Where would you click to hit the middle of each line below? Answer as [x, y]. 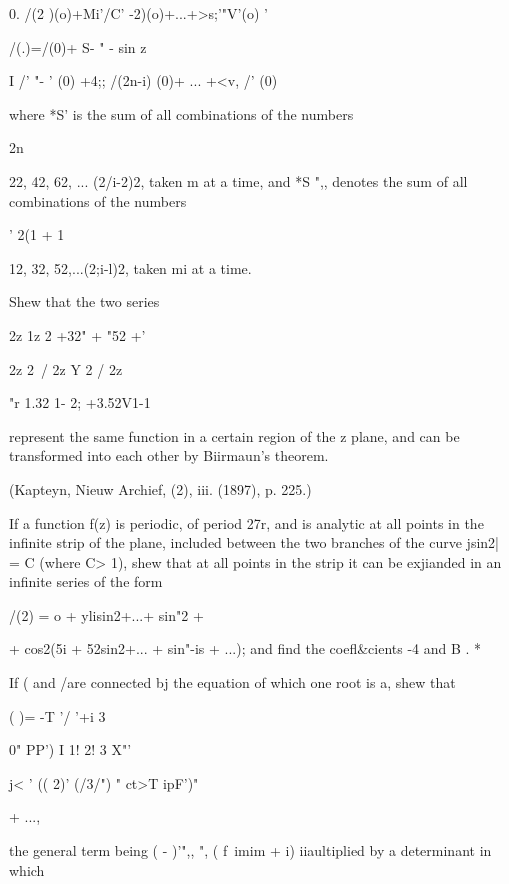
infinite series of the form [86, 581]
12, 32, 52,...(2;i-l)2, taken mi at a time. [130, 267]
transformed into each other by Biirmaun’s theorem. [169, 455]
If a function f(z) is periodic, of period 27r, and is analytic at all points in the [246, 522]
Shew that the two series [84, 301]
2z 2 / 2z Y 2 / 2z [66, 368]
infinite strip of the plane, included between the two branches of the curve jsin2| [254, 542]
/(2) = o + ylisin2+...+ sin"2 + [106, 614]
